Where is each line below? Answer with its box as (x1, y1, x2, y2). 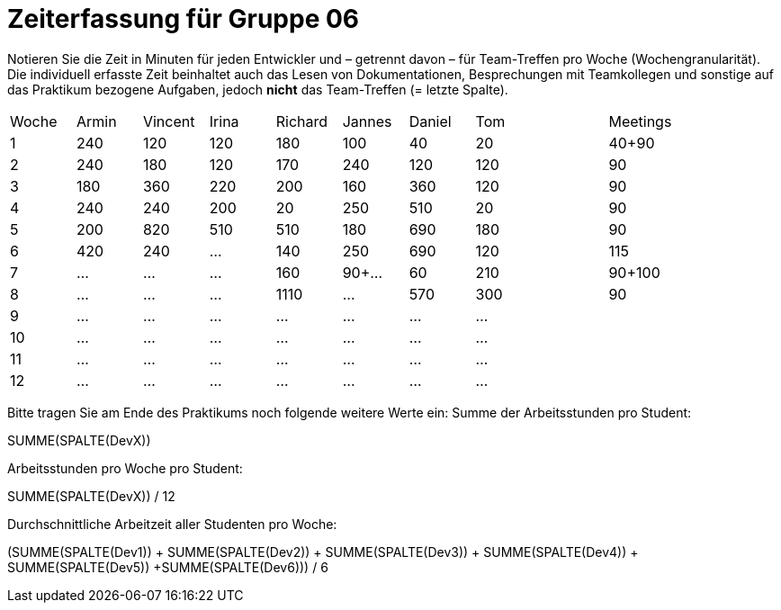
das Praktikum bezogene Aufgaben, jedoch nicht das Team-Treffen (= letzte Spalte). (7, 81, 508, 97)
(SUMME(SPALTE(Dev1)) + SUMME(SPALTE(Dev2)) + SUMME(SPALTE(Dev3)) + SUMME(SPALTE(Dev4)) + (7, 543, 639, 560)
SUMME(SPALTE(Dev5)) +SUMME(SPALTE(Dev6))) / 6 (7, 559, 328, 575)
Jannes (342, 112, 392, 130)
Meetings (608, 112, 672, 130)
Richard (275, 112, 328, 130)
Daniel (408, 112, 452, 130)
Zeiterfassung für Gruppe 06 (7, 4, 360, 34)
